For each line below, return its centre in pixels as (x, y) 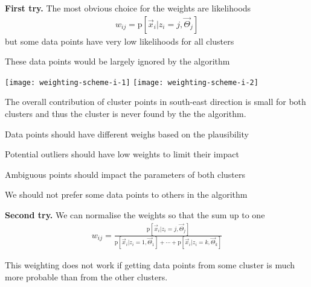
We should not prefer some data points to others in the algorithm (126, 194)
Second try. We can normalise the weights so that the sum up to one (135, 215)
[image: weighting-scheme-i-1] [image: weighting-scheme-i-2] (132, 82)
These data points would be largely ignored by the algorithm (117, 61)
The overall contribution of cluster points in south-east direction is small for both (155, 102)
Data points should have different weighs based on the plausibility (127, 134)
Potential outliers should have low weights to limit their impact (122, 154)
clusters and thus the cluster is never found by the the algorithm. (126, 114)
